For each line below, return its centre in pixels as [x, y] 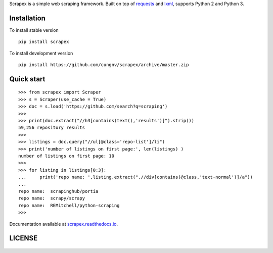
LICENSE [24, 238]
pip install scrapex [44, 42]
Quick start [27, 79]
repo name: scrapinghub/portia [58, 191]
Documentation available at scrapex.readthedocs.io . [64, 224]
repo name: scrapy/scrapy [52, 198]
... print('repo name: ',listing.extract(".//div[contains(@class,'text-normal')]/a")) [135, 177]
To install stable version [34, 30]
